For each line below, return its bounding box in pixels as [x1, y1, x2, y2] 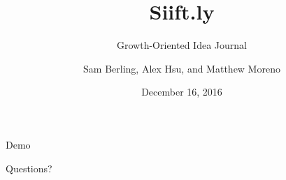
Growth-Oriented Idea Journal [117, 38, 247, 52]
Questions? [6, 160, 52, 175]
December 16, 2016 [141, 84, 222, 99]
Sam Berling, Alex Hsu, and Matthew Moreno [83, 61, 280, 75]
